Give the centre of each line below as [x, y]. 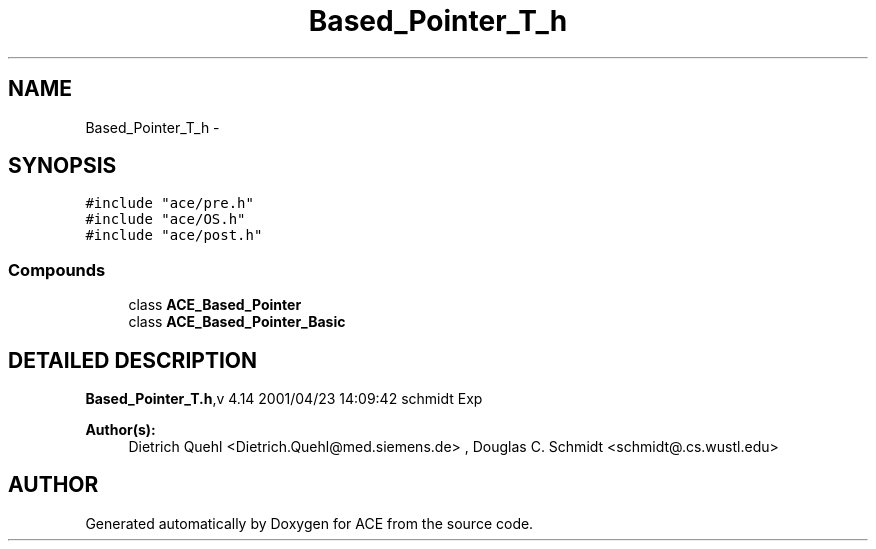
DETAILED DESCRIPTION [133, 360]
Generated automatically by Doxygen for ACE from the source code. [309, 523]
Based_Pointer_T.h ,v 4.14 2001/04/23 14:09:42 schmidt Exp [284, 399]
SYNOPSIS [62, 166]
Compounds [57, 269]
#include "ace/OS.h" [165, 219]
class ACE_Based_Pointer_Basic [237, 322]
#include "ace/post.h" [174, 235]
